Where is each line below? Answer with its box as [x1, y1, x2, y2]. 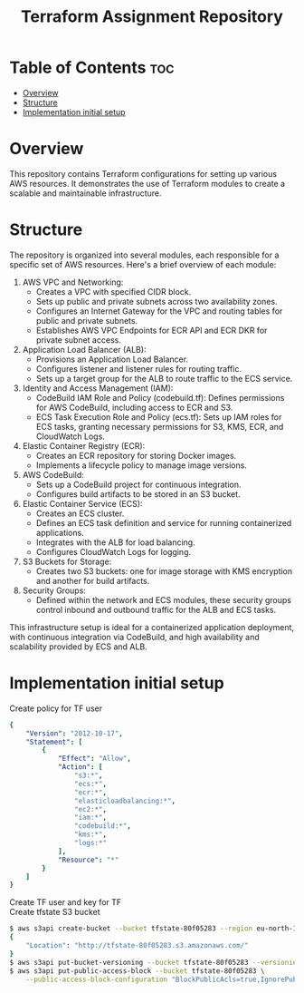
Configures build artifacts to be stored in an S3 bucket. [35, 488, 242, 500]
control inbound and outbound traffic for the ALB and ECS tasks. [35, 604, 277, 615]
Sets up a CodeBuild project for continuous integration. [35, 479, 242, 490]
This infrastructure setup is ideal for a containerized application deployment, [9, 621, 295, 632]
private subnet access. [35, 334, 122, 346]
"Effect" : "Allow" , [57, 754, 131, 764]
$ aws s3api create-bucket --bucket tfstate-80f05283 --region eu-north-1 [9, 924, 298, 933]
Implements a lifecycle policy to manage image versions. [35, 460, 247, 471]
